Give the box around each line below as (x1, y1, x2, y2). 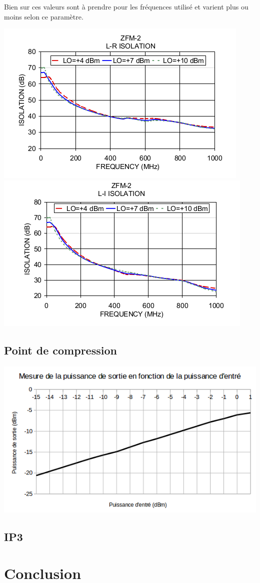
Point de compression (4, 342, 117, 357)
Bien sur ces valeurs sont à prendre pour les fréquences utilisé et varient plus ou (4, 1, 248, 11)
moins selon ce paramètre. (4, 11, 83, 21)
